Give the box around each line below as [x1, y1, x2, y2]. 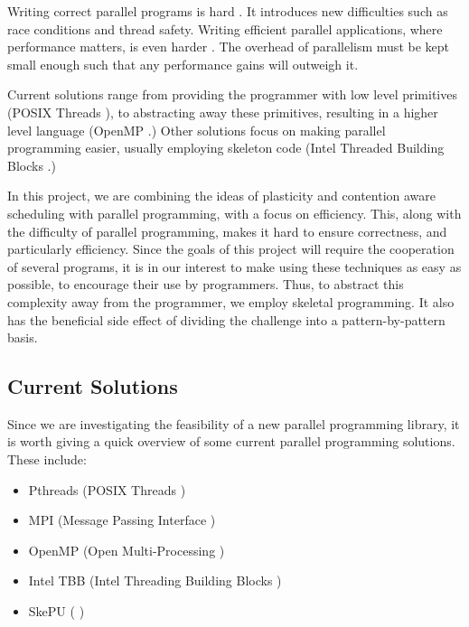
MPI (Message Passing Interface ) [28, 510, 216, 529]
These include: [7, 450, 87, 469]
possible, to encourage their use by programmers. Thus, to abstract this [7, 275, 404, 294]
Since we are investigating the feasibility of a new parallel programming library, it [7, 414, 460, 433]
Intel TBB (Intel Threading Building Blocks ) [28, 571, 282, 590]
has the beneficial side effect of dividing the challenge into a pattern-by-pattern [7, 310, 446, 329]
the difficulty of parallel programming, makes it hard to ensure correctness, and [7, 221, 447, 240]
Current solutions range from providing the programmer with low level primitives [7, 85, 457, 104]
